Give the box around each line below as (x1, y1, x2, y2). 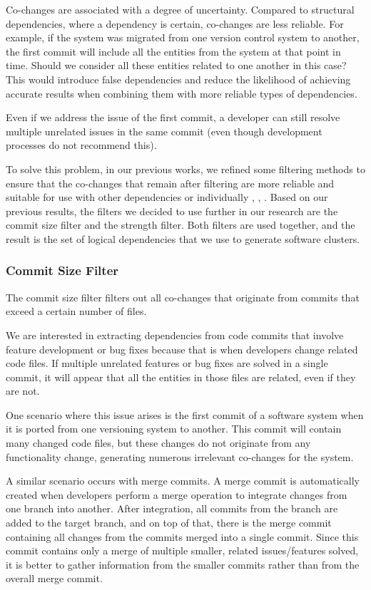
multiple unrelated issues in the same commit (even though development (6, 123, 322, 138)
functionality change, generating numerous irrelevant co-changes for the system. (6, 449, 354, 464)
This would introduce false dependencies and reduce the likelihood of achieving (6, 71, 351, 86)
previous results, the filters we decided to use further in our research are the (6, 203, 338, 218)
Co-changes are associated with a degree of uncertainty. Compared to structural (6, 2, 355, 16)
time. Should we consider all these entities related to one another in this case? (6, 58, 347, 73)
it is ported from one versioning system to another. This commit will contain (6, 421, 342, 436)
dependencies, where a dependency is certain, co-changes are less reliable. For (6, 16, 344, 31)
